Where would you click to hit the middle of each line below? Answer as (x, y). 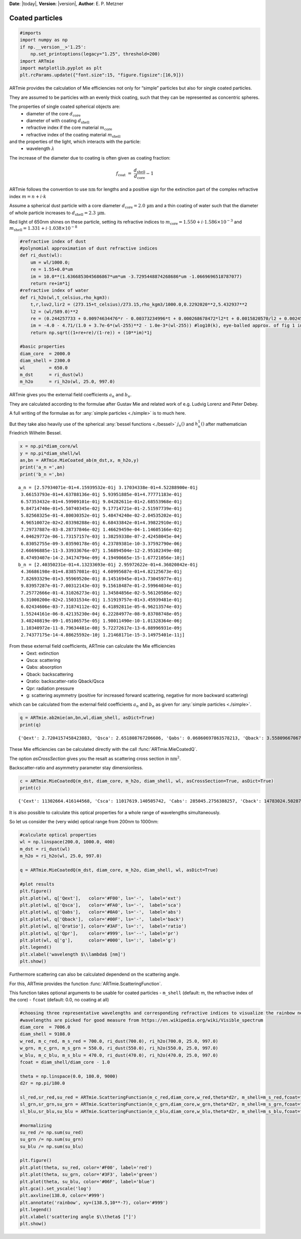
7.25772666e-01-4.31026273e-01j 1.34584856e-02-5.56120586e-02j (102, 593)
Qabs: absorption (44, 667)
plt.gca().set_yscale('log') (56, 1189)
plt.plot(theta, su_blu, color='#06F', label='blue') (87, 1182)
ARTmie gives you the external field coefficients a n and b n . (70, 395)
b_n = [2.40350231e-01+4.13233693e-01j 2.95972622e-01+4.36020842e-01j (108, 565)
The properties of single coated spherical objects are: (65, 107)
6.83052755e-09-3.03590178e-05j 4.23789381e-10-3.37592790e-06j (102, 544)
